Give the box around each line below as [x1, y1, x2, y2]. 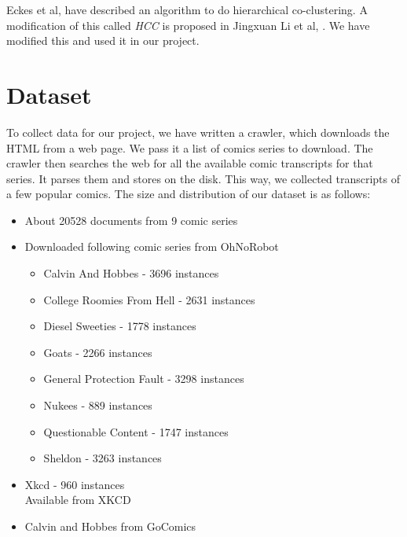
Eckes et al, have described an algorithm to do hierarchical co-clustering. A [6, 2, 368, 17]
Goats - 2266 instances [43, 344, 152, 360]
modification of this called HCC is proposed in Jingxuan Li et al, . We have [6, 17, 370, 33]
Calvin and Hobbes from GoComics [24, 518, 196, 534]
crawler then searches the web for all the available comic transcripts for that [6, 155, 373, 171]
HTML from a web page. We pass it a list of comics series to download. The [6, 139, 373, 156]
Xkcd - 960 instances [24, 476, 125, 492]
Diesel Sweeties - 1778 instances [43, 318, 196, 334]
